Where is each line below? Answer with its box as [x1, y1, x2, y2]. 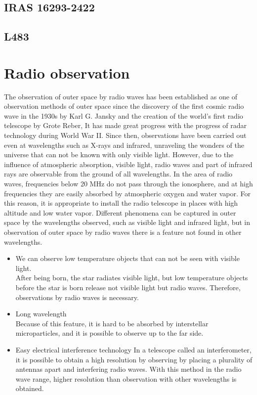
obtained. [15, 383, 44, 394]
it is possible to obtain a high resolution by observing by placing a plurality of [15, 354, 253, 364]
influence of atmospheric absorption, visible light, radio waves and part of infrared [4, 159, 253, 169]
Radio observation [4, 62, 130, 83]
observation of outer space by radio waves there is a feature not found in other [4, 227, 242, 237]
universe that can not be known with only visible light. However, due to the [4, 149, 234, 160]
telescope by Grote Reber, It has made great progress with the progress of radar [4, 120, 247, 131]
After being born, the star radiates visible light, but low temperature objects [15, 272, 248, 283]
